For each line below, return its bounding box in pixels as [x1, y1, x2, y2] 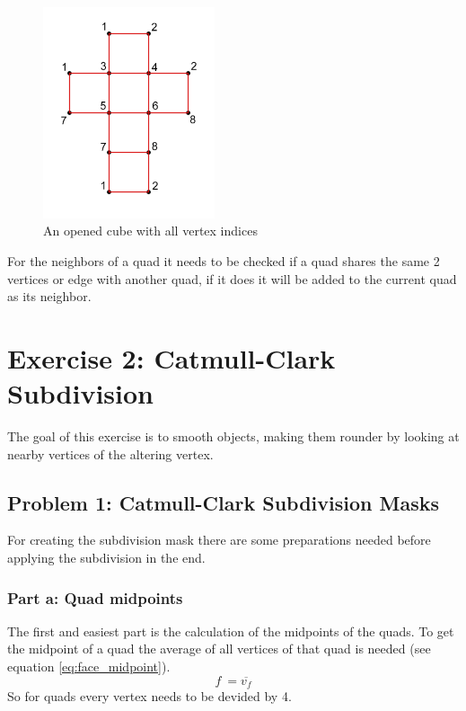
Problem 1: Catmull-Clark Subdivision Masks [7, 488, 439, 516]
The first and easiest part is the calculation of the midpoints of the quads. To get [7, 621, 454, 640]
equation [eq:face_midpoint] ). [7, 657, 171, 676]
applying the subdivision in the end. [7, 548, 206, 567]
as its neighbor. [7, 287, 92, 306]
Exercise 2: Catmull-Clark [7, 339, 336, 376]
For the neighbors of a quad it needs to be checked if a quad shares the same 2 [7, 252, 440, 270]
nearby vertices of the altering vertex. [7, 444, 214, 463]
